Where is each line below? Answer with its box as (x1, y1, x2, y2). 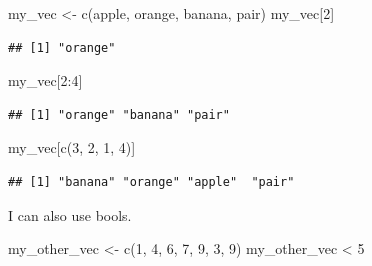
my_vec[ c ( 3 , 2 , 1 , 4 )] (8, 137, 136, 158)
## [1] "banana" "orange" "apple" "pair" (8, 174, 295, 189)
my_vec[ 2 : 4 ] (8, 70, 83, 91)
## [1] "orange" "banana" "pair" (8, 107, 230, 122)
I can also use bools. (8, 204, 132, 225)
